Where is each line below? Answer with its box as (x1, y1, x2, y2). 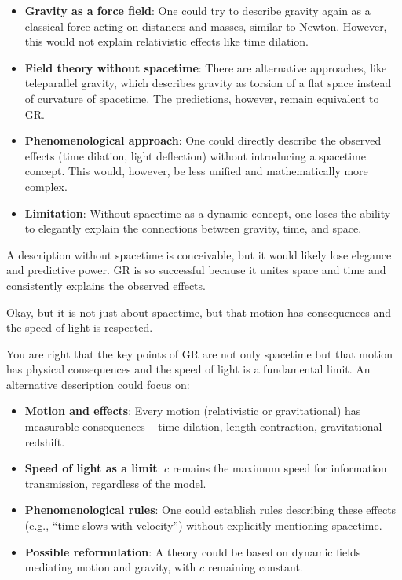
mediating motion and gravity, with (24, 559, 196, 575)
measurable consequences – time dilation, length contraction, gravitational (24, 418, 382, 435)
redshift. (24, 433, 65, 450)
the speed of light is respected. (6, 319, 153, 336)
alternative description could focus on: (6, 376, 190, 392)
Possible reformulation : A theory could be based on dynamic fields (24, 543, 361, 560)
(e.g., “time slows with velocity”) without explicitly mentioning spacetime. (24, 517, 382, 534)
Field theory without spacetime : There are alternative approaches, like (24, 59, 387, 75)
